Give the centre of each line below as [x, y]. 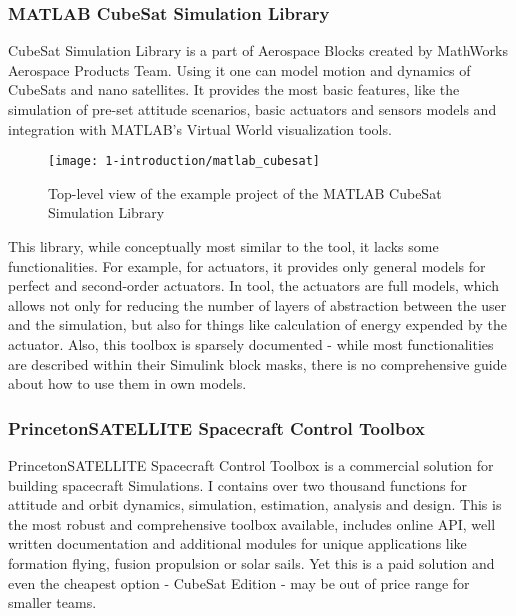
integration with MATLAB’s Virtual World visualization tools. [200, 128]
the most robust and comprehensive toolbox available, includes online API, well [252, 523]
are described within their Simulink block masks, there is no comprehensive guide [257, 363]
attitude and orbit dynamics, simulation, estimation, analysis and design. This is [255, 504]
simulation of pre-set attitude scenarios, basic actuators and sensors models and [252, 109]
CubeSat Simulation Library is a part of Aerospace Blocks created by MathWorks [258, 50]
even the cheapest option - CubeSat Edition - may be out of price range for [239, 582]
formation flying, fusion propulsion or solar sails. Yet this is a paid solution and [251, 562]
